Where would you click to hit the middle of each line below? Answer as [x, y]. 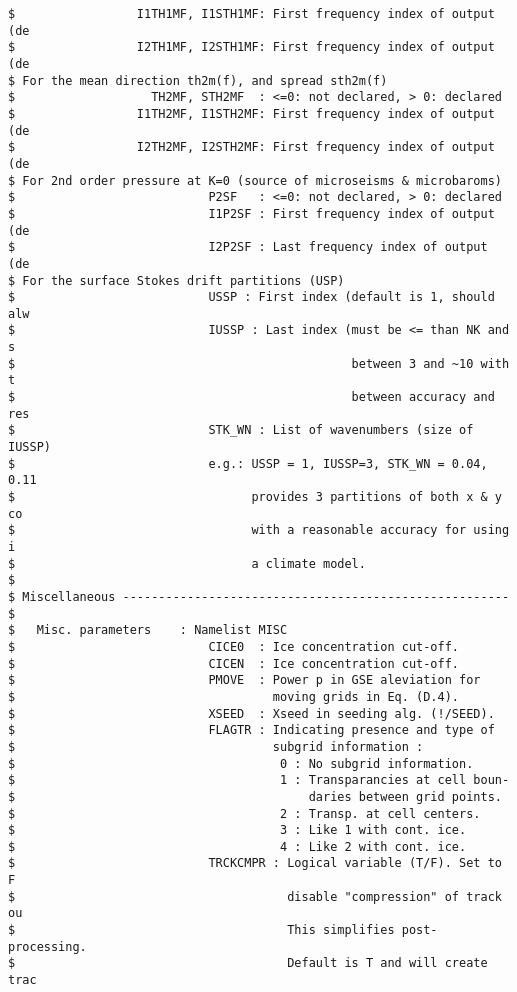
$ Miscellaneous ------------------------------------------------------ [259, 596]
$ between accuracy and [251, 397]
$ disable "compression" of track [255, 896]
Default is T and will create [387, 963]
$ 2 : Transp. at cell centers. [244, 813]
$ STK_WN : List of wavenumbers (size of [241, 430]
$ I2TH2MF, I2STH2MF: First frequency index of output [251, 147]
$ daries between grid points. [255, 796]
